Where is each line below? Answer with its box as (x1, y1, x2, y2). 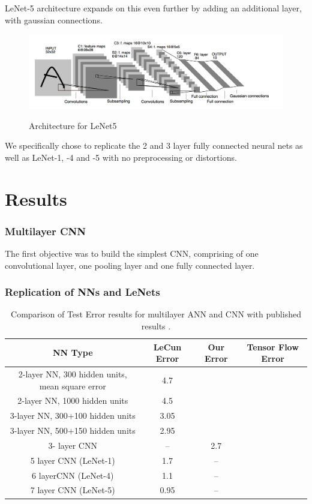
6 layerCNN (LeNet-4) (32, 469, 114, 481)
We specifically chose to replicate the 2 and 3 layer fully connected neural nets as (5, 139, 303, 152)
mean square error (39, 379, 106, 392)
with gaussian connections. (5, 13, 103, 26)
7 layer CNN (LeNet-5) (30, 484, 115, 496)
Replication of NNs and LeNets (5, 284, 160, 299)
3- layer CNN (48, 439, 97, 451)
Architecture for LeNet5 (29, 119, 117, 131)
